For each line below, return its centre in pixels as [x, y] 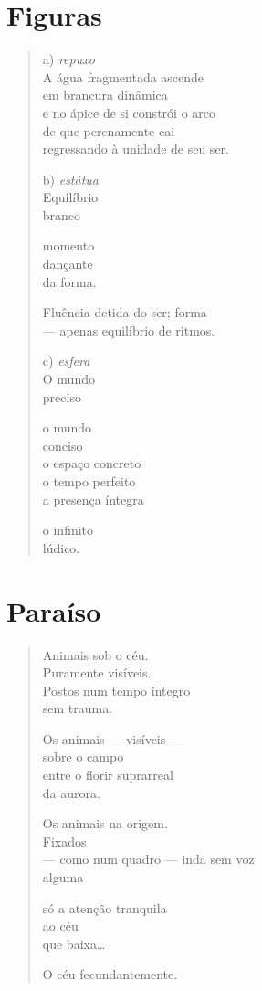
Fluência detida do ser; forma [125, 312]
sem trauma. [78, 708]
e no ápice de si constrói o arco [129, 112]
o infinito [68, 530]
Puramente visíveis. [97, 672]
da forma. [69, 281]
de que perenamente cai [109, 130]
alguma [63, 877]
